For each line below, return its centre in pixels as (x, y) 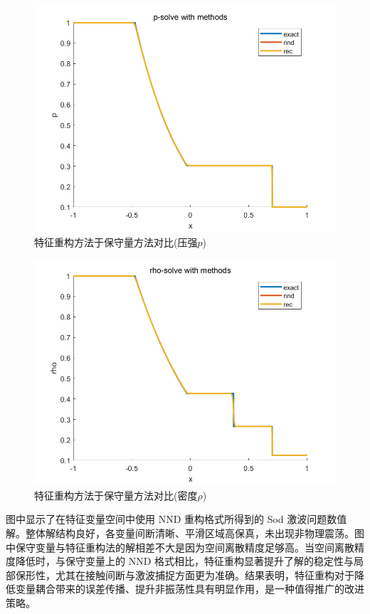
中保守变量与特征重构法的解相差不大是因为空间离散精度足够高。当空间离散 (180, 547)
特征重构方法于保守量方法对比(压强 (116, 242)
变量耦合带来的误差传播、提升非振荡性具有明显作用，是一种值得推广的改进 (190, 589)
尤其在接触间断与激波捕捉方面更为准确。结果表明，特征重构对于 (205, 575)
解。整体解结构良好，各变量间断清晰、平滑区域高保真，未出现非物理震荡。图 (185, 533)
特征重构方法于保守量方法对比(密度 (116, 495)
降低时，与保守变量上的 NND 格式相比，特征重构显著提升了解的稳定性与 (185, 561)
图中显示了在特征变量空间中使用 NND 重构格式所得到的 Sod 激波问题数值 (176, 519)
